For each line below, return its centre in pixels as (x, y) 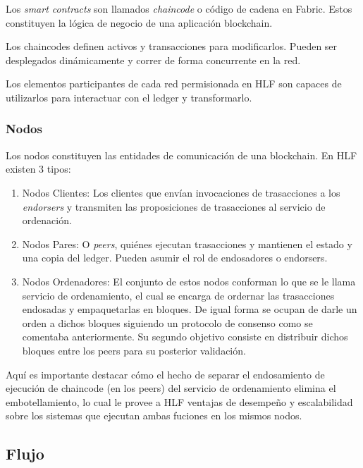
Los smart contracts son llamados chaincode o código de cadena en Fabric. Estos (179, 8)
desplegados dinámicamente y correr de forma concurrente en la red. (153, 60)
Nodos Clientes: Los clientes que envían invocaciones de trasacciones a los (181, 192)
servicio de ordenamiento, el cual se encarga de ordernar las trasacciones (178, 295)
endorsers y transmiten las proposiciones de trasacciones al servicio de (174, 206)
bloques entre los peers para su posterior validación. (134, 350)
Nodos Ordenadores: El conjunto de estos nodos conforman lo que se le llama (189, 281)
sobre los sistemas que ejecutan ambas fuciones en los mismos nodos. (154, 415)
